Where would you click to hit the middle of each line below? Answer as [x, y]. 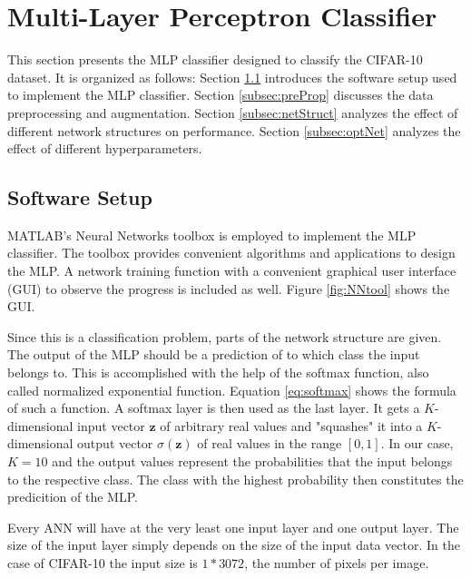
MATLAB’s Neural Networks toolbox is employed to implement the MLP [212, 235]
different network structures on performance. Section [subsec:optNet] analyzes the [234, 130]
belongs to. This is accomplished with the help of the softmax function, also [218, 372]
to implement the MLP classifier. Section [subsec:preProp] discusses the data [221, 95]
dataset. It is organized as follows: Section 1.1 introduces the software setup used [232, 77]
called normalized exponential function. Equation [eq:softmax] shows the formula [232, 390]
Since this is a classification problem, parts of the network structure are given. [225, 336]
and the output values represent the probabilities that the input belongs [252, 461]
